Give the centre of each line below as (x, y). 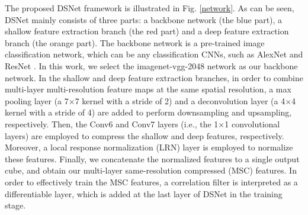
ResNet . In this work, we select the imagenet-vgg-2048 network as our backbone (151, 65)
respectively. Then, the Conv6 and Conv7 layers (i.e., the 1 (112, 123)
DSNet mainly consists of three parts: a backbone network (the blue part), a (144, 19)
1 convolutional (252, 123)
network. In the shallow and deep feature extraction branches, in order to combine (154, 77)
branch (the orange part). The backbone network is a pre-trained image (135, 42)
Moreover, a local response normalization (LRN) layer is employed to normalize (149, 147)
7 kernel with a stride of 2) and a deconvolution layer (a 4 (180, 100)
